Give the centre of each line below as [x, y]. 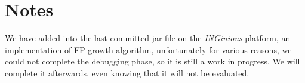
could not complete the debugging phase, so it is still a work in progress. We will [152, 61]
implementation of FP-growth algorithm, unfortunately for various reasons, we [148, 49]
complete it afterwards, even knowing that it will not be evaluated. [127, 73]
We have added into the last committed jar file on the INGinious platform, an [148, 38]
